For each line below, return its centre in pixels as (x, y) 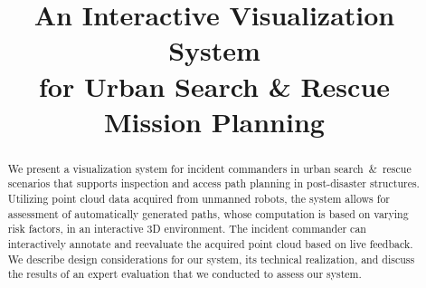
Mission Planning (214, 121)
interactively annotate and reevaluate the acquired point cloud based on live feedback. (210, 244)
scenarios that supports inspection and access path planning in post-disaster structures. (213, 183)
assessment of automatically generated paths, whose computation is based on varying (208, 213)
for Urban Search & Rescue (214, 86)
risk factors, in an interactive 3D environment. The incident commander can (187, 229)
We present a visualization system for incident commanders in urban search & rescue (209, 168)
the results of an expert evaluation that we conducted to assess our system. (185, 274)
